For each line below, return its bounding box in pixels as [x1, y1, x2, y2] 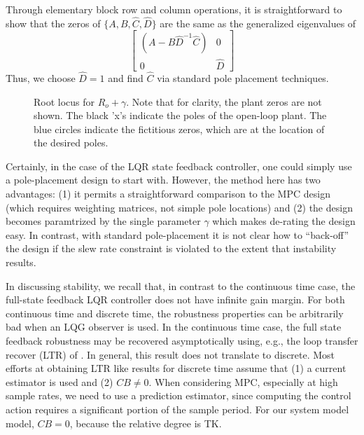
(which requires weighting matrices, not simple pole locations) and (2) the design [6, 200, 353, 214]
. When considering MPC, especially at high [148, 374, 338, 389]
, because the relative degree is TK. [69, 415, 222, 430]
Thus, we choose [6, 70, 76, 85]
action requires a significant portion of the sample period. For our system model [6, 401, 349, 416]
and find [108, 70, 143, 85]
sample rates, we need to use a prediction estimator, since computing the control [6, 388, 351, 403]
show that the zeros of [6, 15, 101, 30]
